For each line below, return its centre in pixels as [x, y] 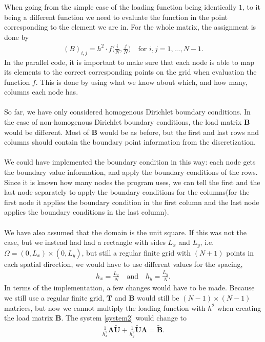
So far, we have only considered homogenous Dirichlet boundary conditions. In [127, 112]
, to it [251, 7]
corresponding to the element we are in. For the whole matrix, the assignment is [130, 27]
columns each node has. [41, 92]
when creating [239, 307]
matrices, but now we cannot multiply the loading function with [105, 307]
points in [240, 252]
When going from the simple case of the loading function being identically [120, 7]
